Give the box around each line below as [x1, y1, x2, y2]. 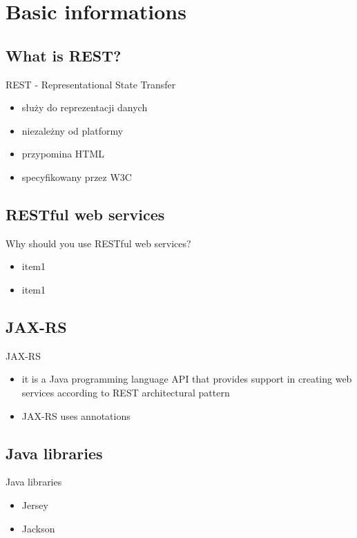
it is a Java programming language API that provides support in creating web [21, 372, 352, 386]
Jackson [21, 521, 55, 535]
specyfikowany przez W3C [21, 169, 132, 184]
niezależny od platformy [21, 123, 124, 137]
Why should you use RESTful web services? [6, 236, 191, 250]
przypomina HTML [21, 146, 105, 161]
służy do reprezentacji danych [21, 100, 148, 115]
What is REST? [6, 44, 122, 66]
